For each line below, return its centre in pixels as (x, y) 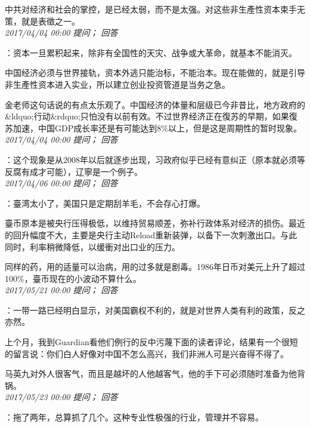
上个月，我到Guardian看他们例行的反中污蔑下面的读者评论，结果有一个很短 (151, 342)
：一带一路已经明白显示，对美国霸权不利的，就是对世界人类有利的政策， (147, 310)
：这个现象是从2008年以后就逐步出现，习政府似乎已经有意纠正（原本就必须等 (155, 159)
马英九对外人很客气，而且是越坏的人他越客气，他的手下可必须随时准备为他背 (155, 374)
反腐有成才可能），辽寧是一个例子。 (74, 171)
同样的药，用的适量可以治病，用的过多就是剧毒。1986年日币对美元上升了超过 (155, 267)
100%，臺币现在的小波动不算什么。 (73, 278)
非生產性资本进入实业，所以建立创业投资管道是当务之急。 (117, 84)
